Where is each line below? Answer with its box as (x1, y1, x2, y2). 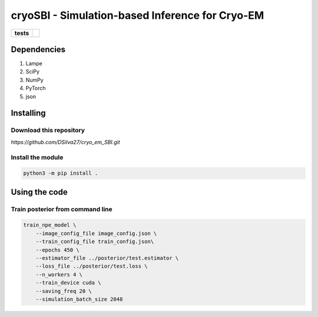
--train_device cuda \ (35, 279, 101, 286)
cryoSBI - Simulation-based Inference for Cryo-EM (11, 9, 264, 22)
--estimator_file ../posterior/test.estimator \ (35, 255, 179, 262)
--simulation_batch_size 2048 (35, 296, 123, 302)
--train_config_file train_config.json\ (35, 238, 154, 245)
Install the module (11, 153, 64, 161)
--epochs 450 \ (35, 246, 79, 253)
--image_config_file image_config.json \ (35, 230, 157, 236)
